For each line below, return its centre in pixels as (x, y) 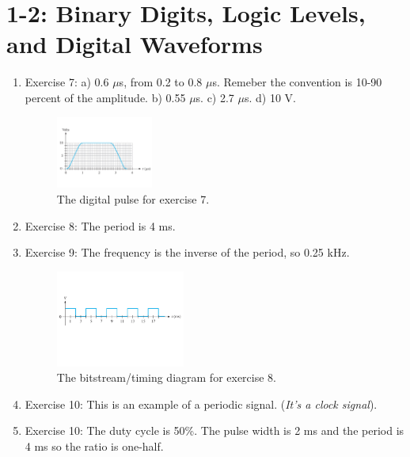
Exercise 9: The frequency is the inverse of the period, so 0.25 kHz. (187, 252)
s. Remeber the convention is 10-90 (297, 82)
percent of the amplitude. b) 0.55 (105, 97)
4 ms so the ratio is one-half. (94, 446)
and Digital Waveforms (135, 44)
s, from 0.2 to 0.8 (161, 82)
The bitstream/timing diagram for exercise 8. (166, 377)
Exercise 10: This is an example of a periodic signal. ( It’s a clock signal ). (201, 404)
